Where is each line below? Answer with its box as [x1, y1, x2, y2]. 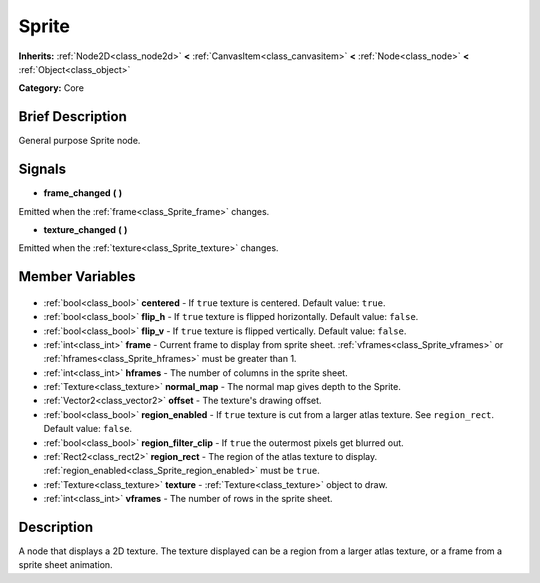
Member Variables [18, 268, 136, 285]
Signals [18, 161, 67, 178]
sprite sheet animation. [18, 559, 114, 571]
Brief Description [18, 108, 127, 125]
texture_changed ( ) [43, 223, 128, 235]
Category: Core [18, 82, 85, 94]
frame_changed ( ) [43, 187, 123, 199]
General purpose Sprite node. [18, 135, 141, 147]
